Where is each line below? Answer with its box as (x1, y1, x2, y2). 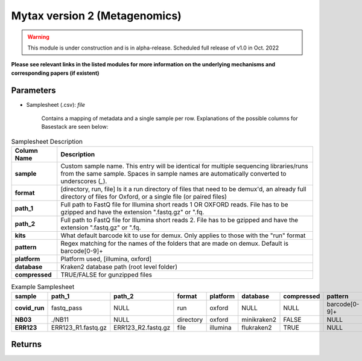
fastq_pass (51, 304, 83, 312)
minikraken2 (241, 315, 277, 324)
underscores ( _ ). (60, 177, 107, 185)
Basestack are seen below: (41, 123, 109, 130)
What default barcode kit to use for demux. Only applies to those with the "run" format (60, 231, 306, 240)
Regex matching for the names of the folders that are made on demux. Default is (60, 239, 289, 248)
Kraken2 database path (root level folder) (60, 263, 178, 271)
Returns (11, 339, 42, 350)
